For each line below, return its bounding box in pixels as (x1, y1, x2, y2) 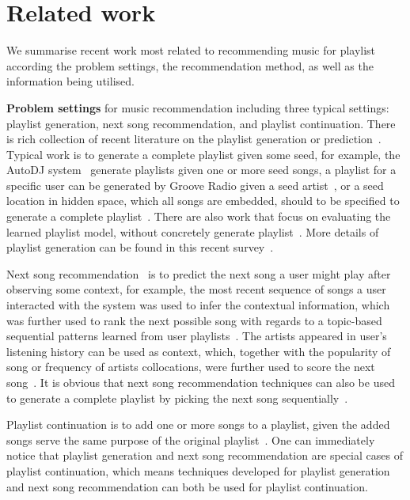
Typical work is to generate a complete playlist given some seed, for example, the (6, 146, 401, 162)
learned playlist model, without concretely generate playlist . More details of (6, 223, 379, 240)
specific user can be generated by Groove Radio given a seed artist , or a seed (6, 176, 384, 193)
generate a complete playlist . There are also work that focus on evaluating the (6, 208, 391, 225)
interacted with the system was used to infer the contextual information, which (6, 297, 390, 313)
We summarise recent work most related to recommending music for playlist (6, 42, 376, 59)
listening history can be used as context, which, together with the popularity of (6, 343, 391, 359)
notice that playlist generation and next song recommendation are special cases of (6, 447, 403, 464)
